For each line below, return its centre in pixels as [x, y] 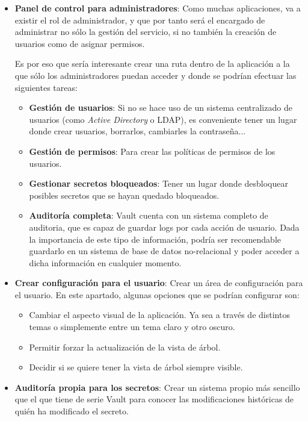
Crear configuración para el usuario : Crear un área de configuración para [159, 283]
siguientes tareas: [46, 87]
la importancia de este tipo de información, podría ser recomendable [155, 239]
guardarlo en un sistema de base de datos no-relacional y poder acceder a [164, 251]
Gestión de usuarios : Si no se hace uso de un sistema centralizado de [161, 108]
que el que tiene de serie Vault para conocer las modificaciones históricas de [154, 399]
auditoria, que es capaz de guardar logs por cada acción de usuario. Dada [164, 227]
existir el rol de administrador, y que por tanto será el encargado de [140, 20]
